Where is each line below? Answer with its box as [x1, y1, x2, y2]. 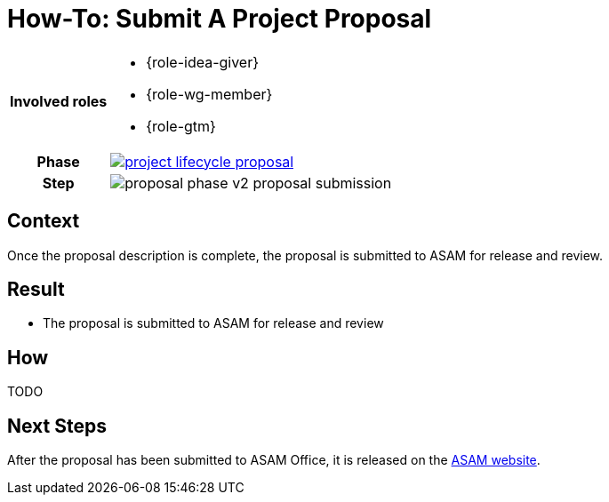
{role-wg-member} [146, 84, 273, 103]
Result [7, 278, 65, 301]
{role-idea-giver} [146, 52, 260, 71]
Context [7, 210, 80, 233]
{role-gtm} [146, 116, 216, 135]
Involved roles [10, 92, 108, 110]
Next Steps [7, 414, 107, 437]
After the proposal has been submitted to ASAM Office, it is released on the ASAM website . [7, 452, 541, 468]
